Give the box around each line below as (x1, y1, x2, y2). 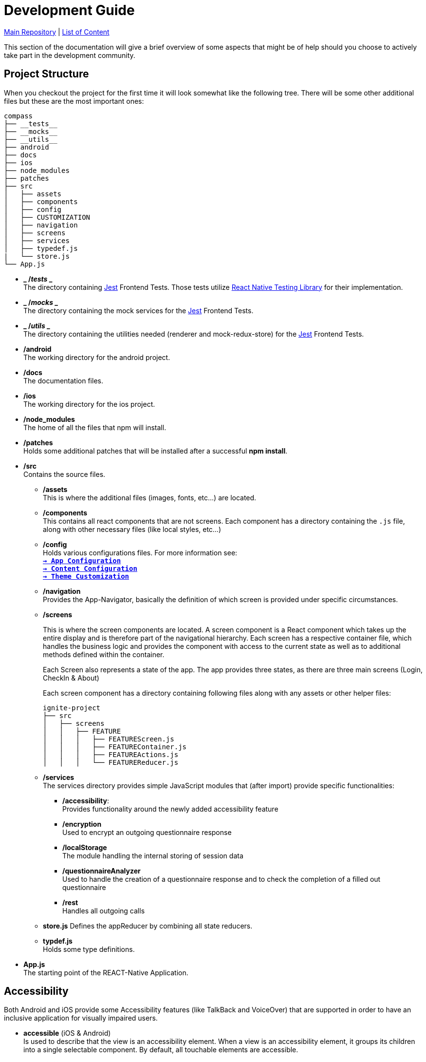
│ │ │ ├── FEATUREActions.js (43, 750, 179, 759)
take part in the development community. (4, 51, 135, 59)
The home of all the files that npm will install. (23, 423, 167, 432)
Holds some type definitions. (43, 945, 135, 953)
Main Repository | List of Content (4, 27, 110, 36)
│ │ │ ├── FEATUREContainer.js (43, 742, 187, 751)
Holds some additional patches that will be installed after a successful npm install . (23, 446, 288, 455)
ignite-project (43, 703, 101, 712)
